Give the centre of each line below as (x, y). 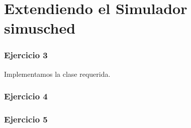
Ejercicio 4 (26, 96)
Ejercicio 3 (26, 55)
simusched (40, 28)
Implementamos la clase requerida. (57, 74)
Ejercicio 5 (26, 119)
